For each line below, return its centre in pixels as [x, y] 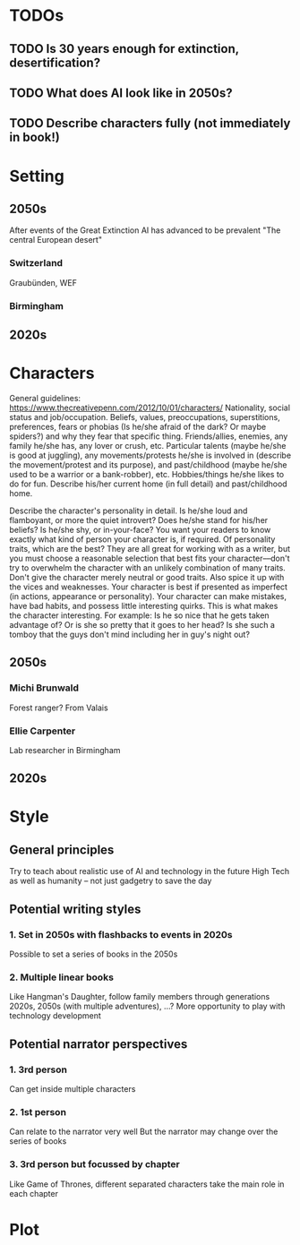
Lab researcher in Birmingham [65, 750]
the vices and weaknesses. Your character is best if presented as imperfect [149, 587]
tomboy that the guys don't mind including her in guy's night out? [130, 634]
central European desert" [56, 240]
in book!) [34, 137]
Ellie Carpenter [43, 731]
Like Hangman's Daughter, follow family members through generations [140, 997]
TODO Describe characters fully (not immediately [150, 123]
